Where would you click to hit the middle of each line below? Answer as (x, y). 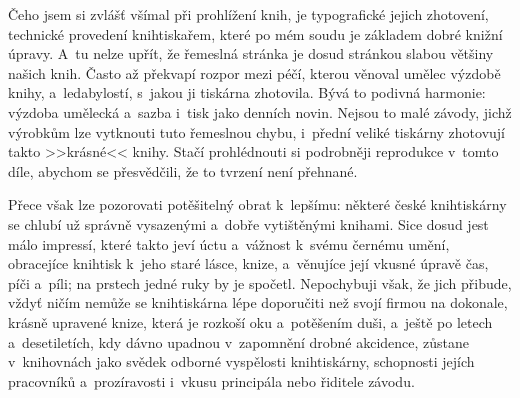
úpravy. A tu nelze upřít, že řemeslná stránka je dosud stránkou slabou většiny (251, 53)
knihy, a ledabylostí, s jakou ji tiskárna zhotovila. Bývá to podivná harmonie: (247, 92)
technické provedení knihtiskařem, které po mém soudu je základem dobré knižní (255, 33)
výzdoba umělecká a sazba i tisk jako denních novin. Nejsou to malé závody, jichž (260, 111)
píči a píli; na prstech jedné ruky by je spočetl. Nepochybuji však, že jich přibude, (260, 282)
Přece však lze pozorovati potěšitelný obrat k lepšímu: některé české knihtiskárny (257, 204)
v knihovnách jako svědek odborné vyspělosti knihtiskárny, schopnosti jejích (241, 361)
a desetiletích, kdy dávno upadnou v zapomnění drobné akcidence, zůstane (239, 341)
